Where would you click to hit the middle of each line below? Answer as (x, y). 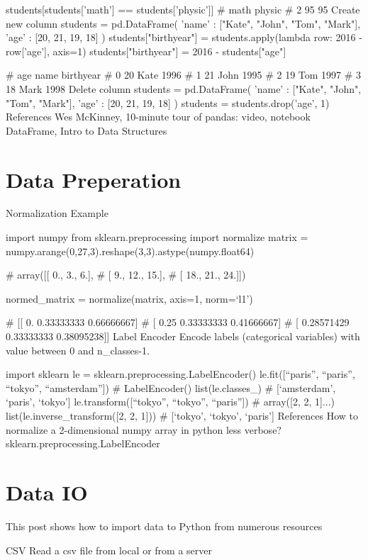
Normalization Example (57, 213)
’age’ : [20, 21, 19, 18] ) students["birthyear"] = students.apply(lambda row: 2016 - (184, 37)
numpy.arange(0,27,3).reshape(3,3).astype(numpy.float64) (130, 251)
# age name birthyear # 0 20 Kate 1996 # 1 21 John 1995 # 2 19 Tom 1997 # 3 (184, 75)
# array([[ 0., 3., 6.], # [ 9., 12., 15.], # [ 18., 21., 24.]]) (126, 275)
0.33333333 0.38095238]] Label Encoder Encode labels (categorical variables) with (183, 336)
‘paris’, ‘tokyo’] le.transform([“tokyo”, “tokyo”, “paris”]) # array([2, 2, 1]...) (171, 402)
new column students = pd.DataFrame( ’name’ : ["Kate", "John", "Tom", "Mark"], (183, 23)
